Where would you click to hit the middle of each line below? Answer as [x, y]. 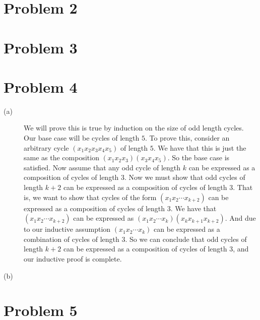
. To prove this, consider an [187, 138]
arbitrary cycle [46, 147]
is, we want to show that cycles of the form [90, 197]
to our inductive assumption [67, 229]
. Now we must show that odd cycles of [185, 177]
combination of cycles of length [72, 239]
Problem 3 [41, 47]
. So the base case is [199, 157]
